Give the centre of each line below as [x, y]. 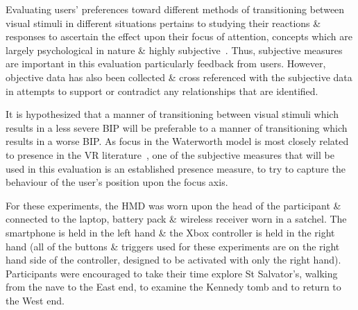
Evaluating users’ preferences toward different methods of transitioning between [175, 9]
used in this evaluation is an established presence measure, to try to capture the [176, 168]
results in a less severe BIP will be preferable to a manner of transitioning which [177, 127]
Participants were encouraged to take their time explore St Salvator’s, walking [172, 273]
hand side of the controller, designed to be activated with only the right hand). [173, 260]
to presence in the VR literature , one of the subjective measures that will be [170, 154]
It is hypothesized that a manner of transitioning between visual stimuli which [172, 114]
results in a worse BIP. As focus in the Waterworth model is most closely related [177, 141]
